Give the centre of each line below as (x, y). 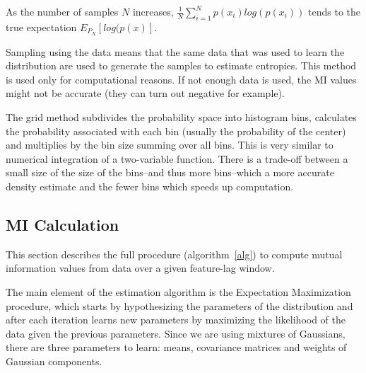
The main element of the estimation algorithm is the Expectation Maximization (178, 291)
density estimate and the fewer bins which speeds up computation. (150, 186)
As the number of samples (62, 11)
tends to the (335, 11)
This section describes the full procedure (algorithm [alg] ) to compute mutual (174, 254)
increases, (153, 11)
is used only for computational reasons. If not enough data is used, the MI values (181, 79)
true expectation (41, 27)
